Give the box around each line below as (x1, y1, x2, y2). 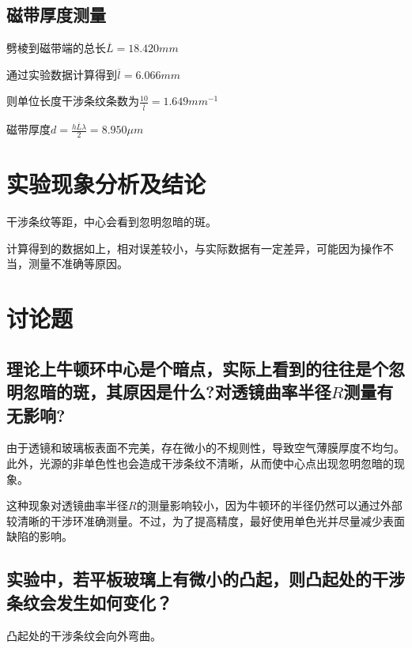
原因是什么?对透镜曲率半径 (122, 379, 331, 404)
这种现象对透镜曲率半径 (6, 497, 128, 514)
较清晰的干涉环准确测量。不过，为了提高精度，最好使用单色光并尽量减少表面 (6, 512, 405, 529)
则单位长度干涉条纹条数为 (6, 92, 139, 109)
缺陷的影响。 (6, 528, 73, 544)
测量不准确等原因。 (28, 255, 128, 272)
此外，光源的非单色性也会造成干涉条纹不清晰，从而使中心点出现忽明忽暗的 (6, 455, 394, 472)
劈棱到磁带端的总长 (6, 40, 106, 56)
